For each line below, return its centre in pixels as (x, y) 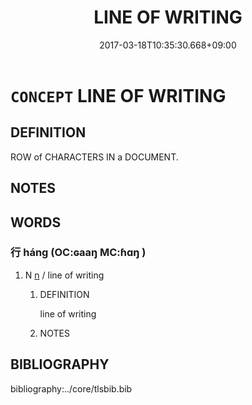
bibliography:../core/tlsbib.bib (71, 388)
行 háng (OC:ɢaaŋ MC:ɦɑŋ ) (78, 253)
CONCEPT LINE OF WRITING (118, 95)
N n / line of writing (64, 275)
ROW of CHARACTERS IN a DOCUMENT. (94, 157)
